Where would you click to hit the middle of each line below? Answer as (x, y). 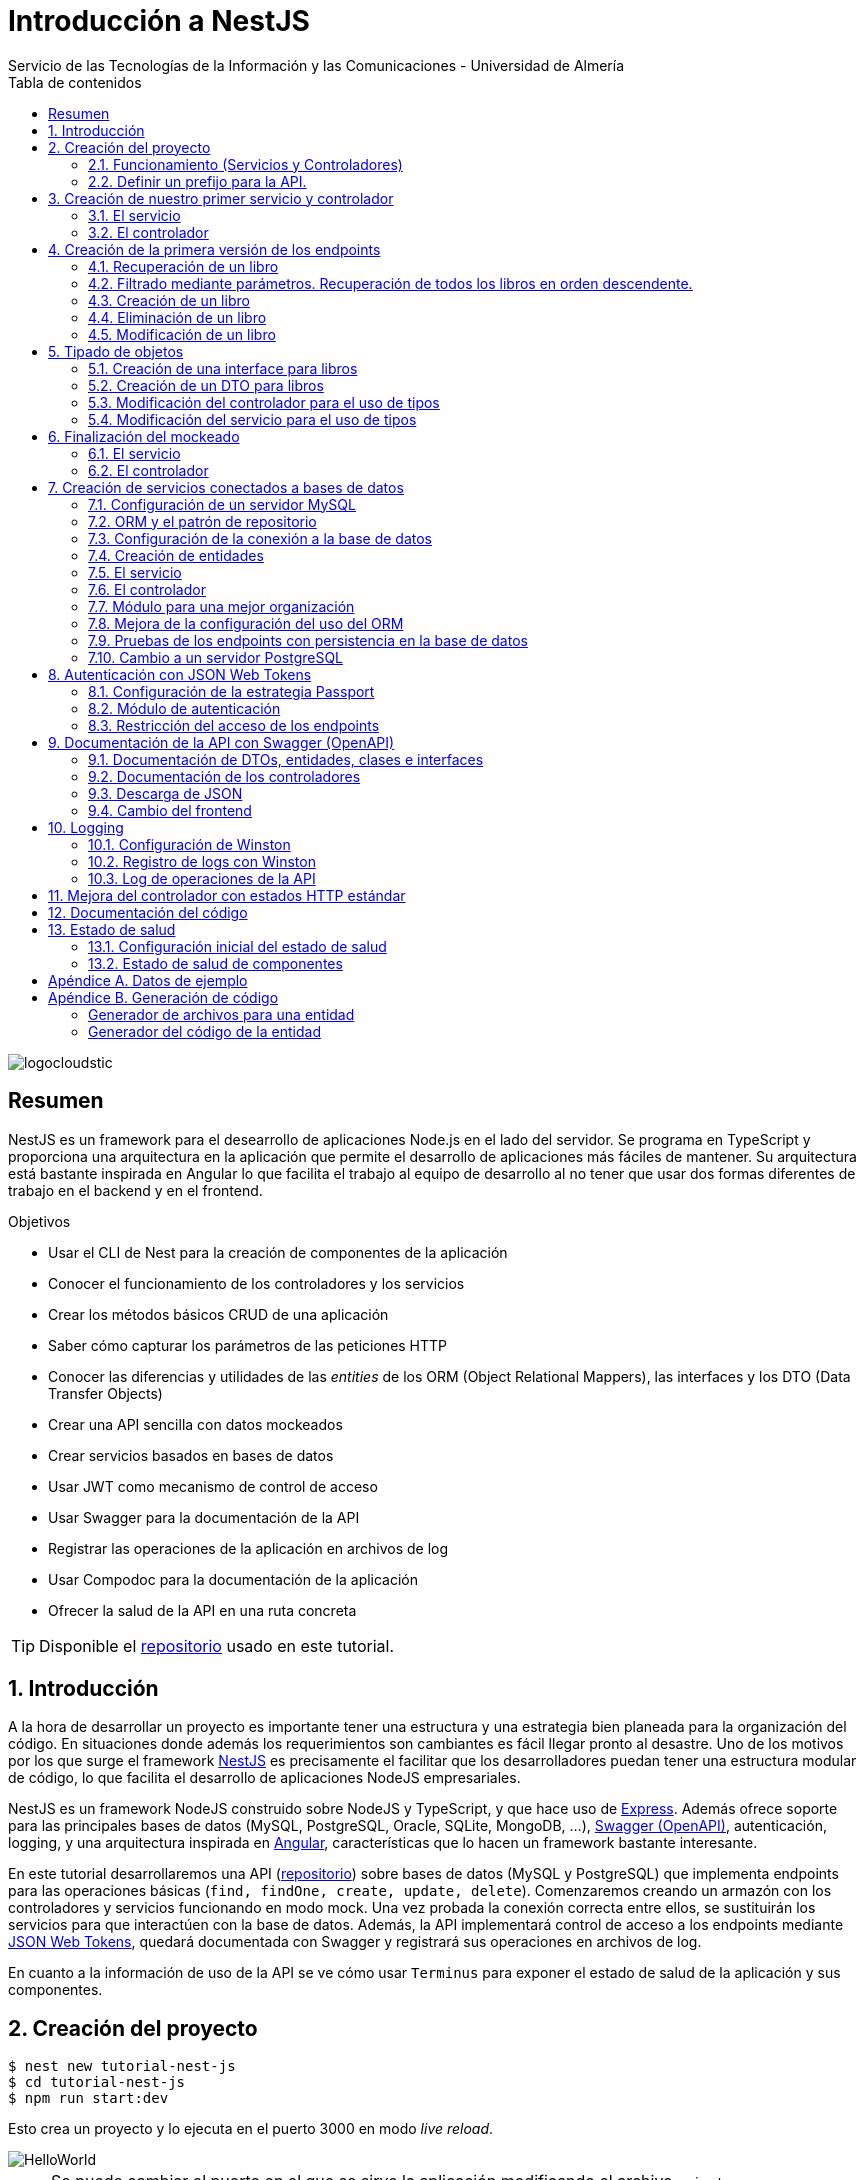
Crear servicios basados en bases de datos (191, 1455)
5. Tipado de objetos (116, 351)
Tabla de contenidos (75, 82)
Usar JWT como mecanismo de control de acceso (213, 1486)
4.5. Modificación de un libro (182, 334)
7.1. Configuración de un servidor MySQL (222, 504)
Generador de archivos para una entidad (221, 1014)
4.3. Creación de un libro (169, 300)
